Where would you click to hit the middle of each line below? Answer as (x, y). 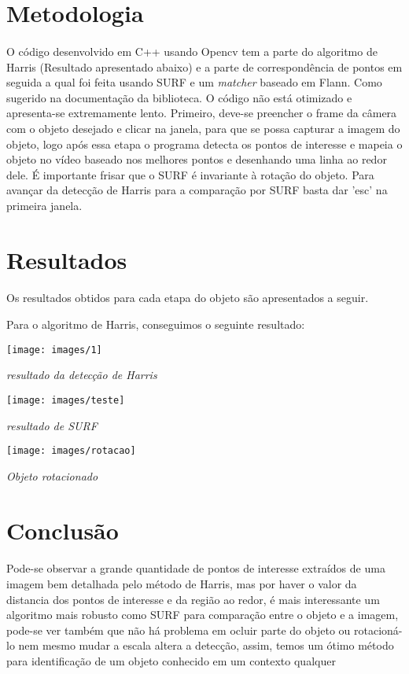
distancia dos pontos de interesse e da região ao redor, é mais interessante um (193, 599)
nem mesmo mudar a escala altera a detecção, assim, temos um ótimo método (206, 645)
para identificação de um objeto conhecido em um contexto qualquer (171, 660)
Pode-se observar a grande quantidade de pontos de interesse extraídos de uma (196, 568)
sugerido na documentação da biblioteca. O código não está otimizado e (179, 97)
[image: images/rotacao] (71, 451)
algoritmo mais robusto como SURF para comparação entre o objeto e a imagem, (203, 615)
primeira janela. (44, 205)
